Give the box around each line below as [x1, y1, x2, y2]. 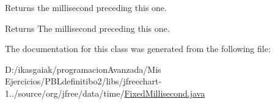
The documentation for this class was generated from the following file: [5, 42, 271, 55]
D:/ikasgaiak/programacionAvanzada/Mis [5, 62, 161, 75]
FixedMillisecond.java [124, 86, 205, 99]
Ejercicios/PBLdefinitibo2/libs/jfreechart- [5, 75, 162, 87]
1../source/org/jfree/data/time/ [5, 86, 125, 99]
